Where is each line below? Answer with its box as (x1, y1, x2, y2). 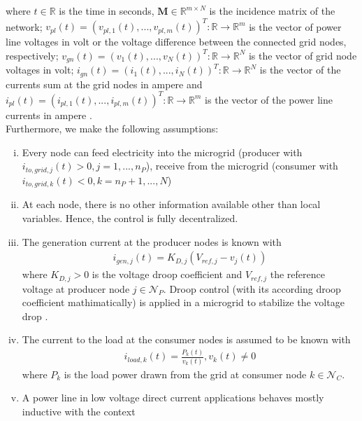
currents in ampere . (6, 107, 92, 122)
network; (6, 19, 43, 34)
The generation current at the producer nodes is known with (22, 234, 282, 249)
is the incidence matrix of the (209, 4, 335, 18)
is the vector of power (249, 19, 342, 34)
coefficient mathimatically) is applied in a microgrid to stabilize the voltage (22, 295, 345, 310)
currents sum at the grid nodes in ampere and (6, 76, 203, 91)
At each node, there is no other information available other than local (22, 197, 321, 212)
